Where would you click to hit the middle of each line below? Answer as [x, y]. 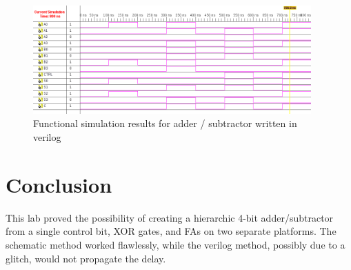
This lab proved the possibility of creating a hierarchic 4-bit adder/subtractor [170, 217]
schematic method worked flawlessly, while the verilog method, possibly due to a [175, 244]
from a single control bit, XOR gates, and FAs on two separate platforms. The [171, 231]
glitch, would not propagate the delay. [86, 258]
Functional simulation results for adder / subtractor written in [165, 123]
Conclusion [59, 184]
